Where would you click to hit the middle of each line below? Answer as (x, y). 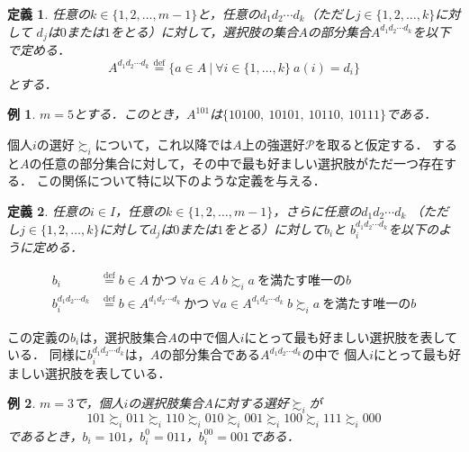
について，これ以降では (164, 145)
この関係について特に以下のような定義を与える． (181, 181)
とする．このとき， (130, 114)
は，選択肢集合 (124, 336)
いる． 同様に (47, 354)
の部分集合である (210, 354)
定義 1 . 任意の (49, 14)
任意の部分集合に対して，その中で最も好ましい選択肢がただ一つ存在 (243, 163)
